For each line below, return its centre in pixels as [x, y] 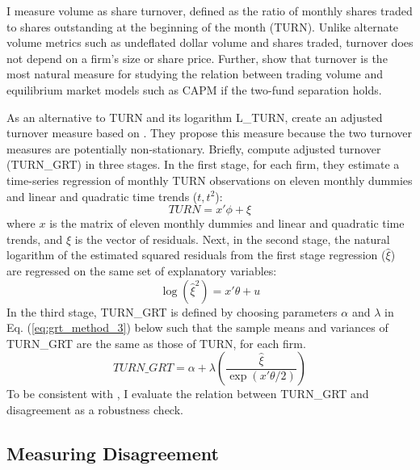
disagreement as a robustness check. [95, 409]
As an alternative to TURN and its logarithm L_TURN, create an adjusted [195, 117]
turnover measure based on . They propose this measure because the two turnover [209, 133]
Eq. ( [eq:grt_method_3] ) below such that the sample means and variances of [197, 327]
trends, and [35, 239]
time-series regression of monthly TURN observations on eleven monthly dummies [210, 180]
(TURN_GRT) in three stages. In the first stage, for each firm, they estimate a [203, 164]
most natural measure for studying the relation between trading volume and [195, 74]
